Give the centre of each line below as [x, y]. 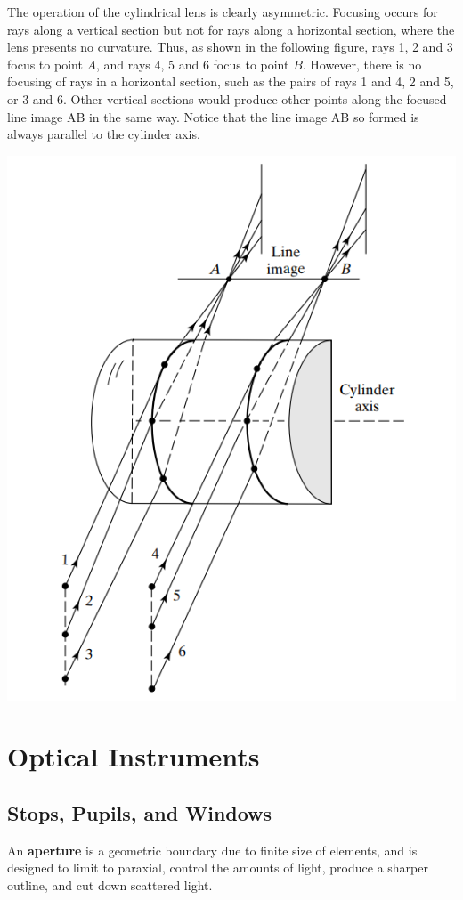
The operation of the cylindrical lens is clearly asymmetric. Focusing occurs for [223, 12]
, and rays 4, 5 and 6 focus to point [193, 64]
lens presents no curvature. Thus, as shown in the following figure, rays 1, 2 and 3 [230, 47]
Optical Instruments [134, 756]
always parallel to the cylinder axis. [104, 134]
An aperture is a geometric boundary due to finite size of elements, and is [212, 850]
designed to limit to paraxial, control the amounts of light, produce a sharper [218, 868]
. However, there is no [362, 64]
